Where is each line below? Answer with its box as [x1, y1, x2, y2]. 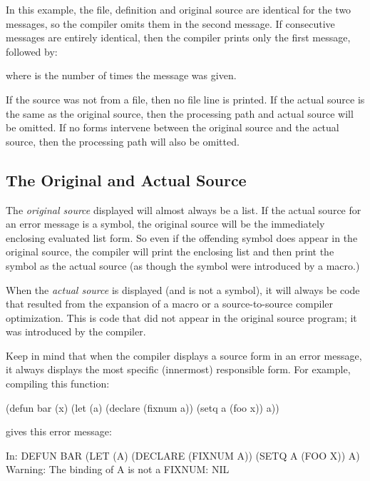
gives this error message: [6, 424, 112, 439]
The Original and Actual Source [6, 168, 247, 191]
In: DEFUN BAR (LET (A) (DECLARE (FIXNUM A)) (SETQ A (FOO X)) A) [6, 447, 360, 462]
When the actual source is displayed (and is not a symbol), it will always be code [6, 282, 360, 297]
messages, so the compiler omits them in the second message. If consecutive [6, 16, 335, 31]
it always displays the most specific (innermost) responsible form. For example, [6, 362, 351, 377]
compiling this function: [6, 376, 110, 391]
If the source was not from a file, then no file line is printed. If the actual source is [6, 91, 365, 106]
